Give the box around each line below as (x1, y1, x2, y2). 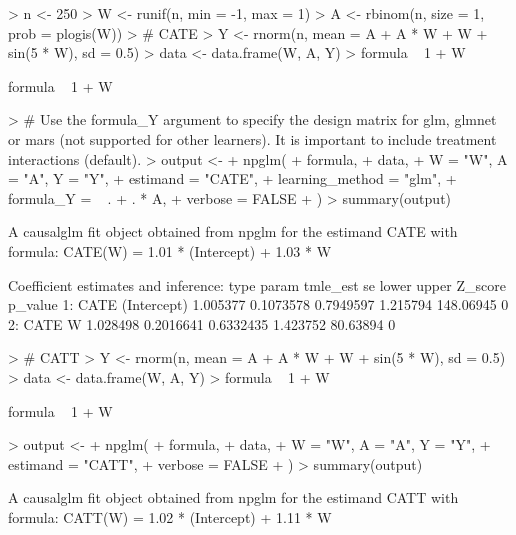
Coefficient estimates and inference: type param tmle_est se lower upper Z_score (8, 274, 506, 295)
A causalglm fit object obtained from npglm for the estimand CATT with (8, 487, 459, 508)
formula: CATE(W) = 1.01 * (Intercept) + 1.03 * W (8, 240, 332, 261)
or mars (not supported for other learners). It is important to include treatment (8, 128, 497, 149)
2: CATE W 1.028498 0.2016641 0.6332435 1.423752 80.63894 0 (8, 313, 396, 334)
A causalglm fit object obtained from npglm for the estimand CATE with (8, 221, 458, 242)
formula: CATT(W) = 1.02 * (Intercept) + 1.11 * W (8, 506, 332, 527)
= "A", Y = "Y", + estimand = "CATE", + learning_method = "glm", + (8, 168, 457, 189)
